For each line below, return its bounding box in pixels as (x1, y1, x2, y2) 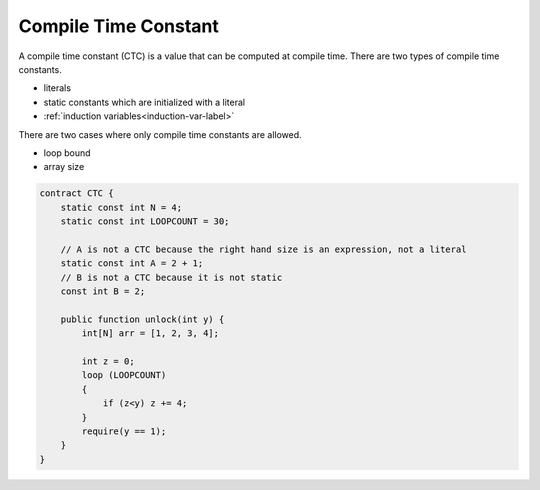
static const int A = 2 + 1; (60, 258, 204, 269)
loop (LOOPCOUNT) (81, 370, 167, 381)
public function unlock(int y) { (60, 313, 225, 325)
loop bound (43, 146, 91, 159)
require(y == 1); (81, 425, 167, 437)
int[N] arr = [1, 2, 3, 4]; (81, 328, 220, 339)
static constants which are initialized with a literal (43, 96, 245, 108)
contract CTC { (39, 188, 114, 199)
